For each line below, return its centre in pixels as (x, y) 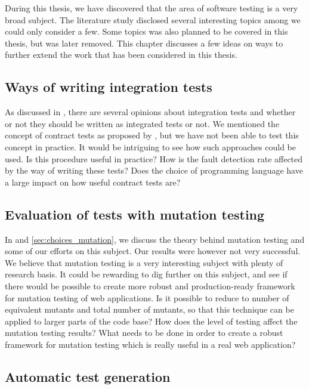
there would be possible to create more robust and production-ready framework (150, 285)
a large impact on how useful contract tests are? (93, 182)
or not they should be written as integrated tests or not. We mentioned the (142, 123)
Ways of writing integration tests (109, 87)
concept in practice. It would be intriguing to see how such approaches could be (150, 146)
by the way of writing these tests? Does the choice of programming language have (154, 170)
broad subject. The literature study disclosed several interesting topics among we (153, 19)
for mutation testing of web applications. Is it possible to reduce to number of (147, 297)
